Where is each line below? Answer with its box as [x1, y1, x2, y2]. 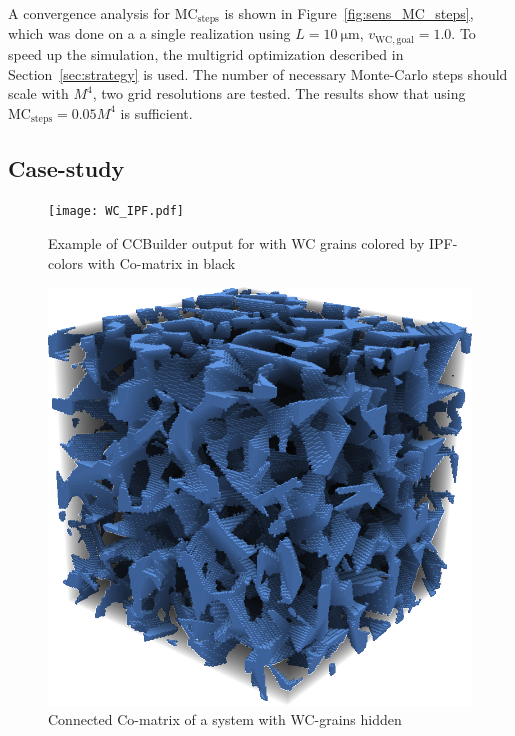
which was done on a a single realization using [8, 23, 291, 44]
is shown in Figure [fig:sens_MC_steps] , [224, 3, 474, 23]
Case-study [8, 152, 125, 183]
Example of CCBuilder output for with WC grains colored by [48, 233, 425, 253]
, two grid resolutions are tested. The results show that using [92, 83, 466, 104]
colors [48, 252, 84, 273]
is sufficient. [120, 102, 193, 123]
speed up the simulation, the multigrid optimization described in [8, 43, 404, 64]
